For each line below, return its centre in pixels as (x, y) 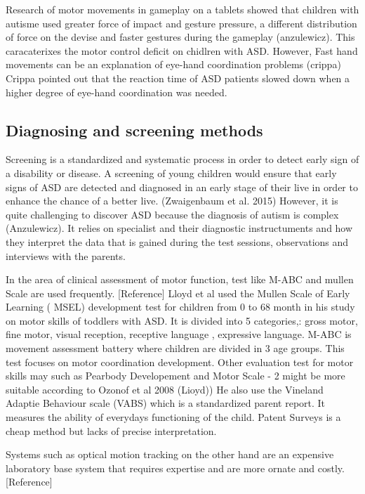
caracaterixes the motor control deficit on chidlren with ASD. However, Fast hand (182, 50)
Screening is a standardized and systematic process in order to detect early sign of (182, 159)
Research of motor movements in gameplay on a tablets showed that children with (182, 9)
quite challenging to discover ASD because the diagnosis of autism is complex (172, 214)
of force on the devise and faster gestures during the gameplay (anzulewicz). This (180, 37)
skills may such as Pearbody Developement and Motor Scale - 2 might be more (175, 376)
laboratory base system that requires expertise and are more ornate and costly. (175, 468)
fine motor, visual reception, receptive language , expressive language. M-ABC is (179, 334)
